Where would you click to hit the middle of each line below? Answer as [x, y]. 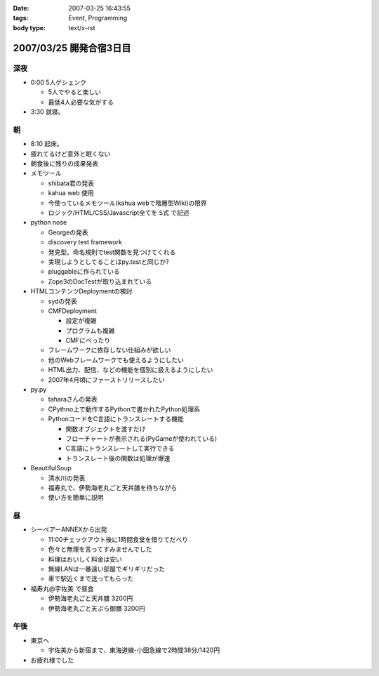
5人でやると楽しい [75, 92]
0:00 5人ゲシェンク [59, 82]
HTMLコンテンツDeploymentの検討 [81, 291]
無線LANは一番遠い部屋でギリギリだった [107, 569]
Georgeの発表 [68, 232]
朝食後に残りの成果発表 [64, 164]
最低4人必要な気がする [81, 102]
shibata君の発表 [71, 183]
